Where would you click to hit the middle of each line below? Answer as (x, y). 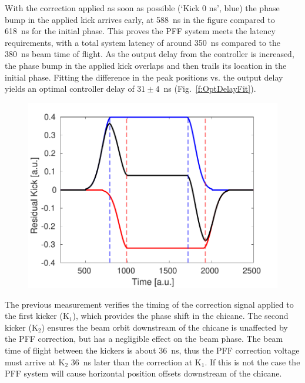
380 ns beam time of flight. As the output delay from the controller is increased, (150, 54)
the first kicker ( (34, 316)
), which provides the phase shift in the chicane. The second (180, 316)
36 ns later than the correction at (132, 362)
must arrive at (30, 362)
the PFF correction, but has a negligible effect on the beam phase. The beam (144, 339)
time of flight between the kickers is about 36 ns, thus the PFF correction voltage (152, 350)
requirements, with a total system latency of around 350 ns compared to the (143, 42)
